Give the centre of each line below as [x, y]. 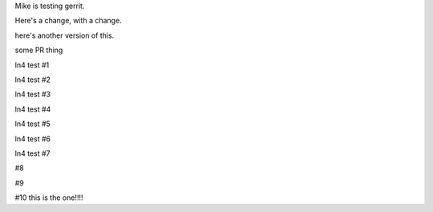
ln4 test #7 [32, 153]
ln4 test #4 [33, 109]
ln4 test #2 [33, 79]
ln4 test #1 [32, 65]
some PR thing [39, 50]
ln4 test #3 [33, 94]
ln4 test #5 [33, 124]
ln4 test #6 [33, 139]
